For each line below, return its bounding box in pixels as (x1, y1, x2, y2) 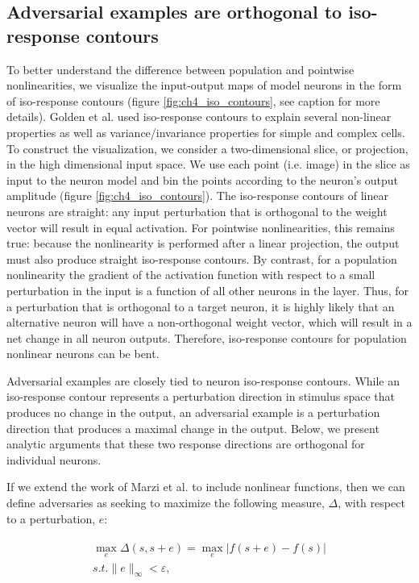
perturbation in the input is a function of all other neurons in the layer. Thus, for (6, 281, 409, 298)
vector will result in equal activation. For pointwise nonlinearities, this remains (6, 219, 395, 235)
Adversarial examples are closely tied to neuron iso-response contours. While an (6, 372, 400, 389)
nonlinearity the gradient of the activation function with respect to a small (6, 266, 375, 283)
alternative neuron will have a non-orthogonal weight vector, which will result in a (6, 314, 413, 331)
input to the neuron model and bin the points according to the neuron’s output (6, 171, 399, 188)
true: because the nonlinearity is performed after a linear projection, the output (6, 235, 400, 252)
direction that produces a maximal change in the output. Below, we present (6, 419, 380, 436)
